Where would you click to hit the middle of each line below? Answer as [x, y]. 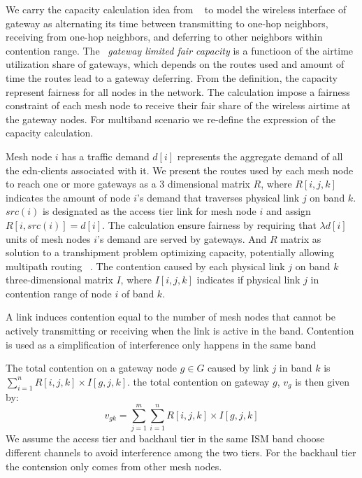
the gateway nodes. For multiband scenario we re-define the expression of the [171, 119]
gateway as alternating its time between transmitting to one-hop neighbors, [167, 23]
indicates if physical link [248, 280]
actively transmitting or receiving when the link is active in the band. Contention [180, 331]
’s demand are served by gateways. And [182, 238]
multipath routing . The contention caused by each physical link [145, 266]
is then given [323, 381]
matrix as [301, 238]
